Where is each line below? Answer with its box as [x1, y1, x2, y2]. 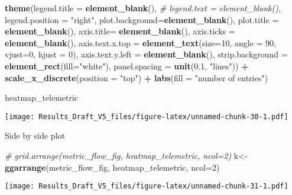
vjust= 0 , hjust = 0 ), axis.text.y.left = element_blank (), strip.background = [5, 48, 288, 60]
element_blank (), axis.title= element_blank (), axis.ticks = [5, 25, 235, 37]
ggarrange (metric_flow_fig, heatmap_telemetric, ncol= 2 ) [5, 161, 220, 173]
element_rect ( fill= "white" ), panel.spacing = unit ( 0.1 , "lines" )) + [5, 59, 249, 72]
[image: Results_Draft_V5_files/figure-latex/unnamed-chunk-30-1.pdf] [5, 112, 288, 121]
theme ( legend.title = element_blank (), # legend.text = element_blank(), [5, 2, 281, 14]
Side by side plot [5, 129, 65, 142]
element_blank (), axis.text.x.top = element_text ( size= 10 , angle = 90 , [5, 36, 277, 49]
